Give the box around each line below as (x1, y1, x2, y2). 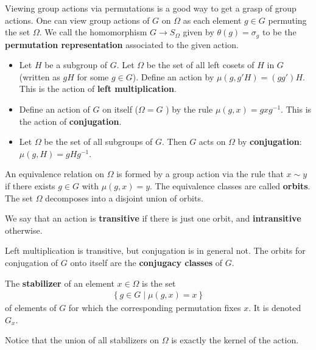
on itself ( (102, 103, 139, 116)
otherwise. (5, 223, 43, 236)
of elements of (5, 301, 57, 314)
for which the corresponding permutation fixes (68, 301, 241, 314)
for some (77, 70, 109, 83)
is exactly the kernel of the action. (171, 334, 299, 346)
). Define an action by (132, 70, 214, 83)
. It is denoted (248, 301, 301, 314)
